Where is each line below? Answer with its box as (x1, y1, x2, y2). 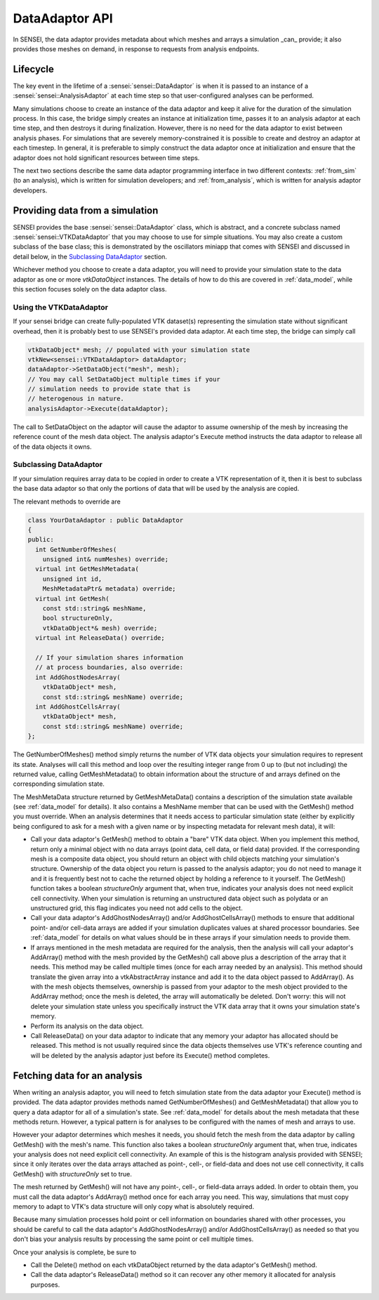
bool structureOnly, (42, 615, 114, 622)
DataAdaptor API (13, 11, 114, 26)
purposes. (30, 1280, 60, 1289)
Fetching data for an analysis (13, 1070, 143, 1082)
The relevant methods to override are (13, 497, 121, 506)
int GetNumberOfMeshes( (35, 545, 117, 553)
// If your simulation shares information (35, 654, 184, 662)
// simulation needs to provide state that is (27, 385, 191, 393)
